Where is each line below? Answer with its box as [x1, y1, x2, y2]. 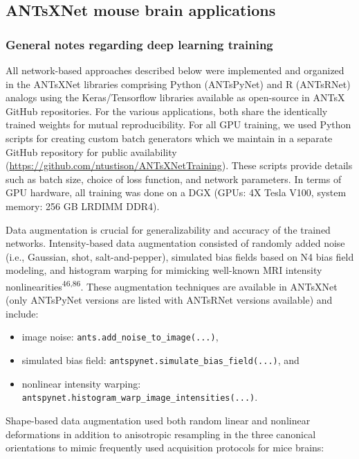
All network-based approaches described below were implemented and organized [6, 63, 344, 77]
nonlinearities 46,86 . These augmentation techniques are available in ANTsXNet [6, 277, 338, 293]
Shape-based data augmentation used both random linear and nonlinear [6, 413, 311, 427]
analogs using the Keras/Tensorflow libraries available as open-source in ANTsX [6, 90, 345, 105]
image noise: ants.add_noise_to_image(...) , [21, 329, 219, 344]
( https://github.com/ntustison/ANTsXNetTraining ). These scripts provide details [6, 158, 353, 173]
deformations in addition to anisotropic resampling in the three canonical [6, 426, 316, 441]
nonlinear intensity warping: [21, 376, 141, 390]
